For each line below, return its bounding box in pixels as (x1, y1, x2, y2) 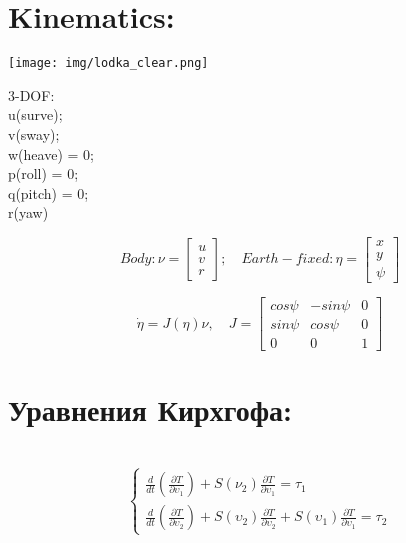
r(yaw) (8, 202, 49, 223)
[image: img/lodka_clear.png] (8, 56, 209, 71)
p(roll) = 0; (8, 163, 79, 184)
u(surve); (8, 104, 63, 125)
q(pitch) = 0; (8, 182, 89, 203)
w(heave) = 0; (8, 143, 94, 164)
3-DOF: (8, 84, 55, 105)
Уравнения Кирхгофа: (8, 389, 292, 430)
